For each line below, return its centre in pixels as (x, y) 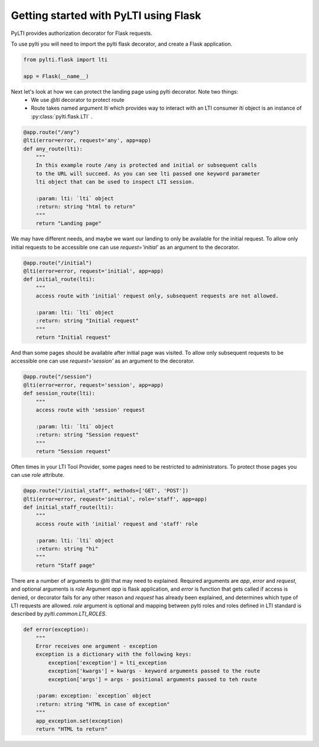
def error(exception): (56, 630)
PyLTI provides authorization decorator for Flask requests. (82, 33)
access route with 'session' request (90, 410)
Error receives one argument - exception (97, 646)
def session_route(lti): (59, 393)
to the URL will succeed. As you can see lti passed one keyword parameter (148, 174)
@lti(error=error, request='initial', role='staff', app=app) (115, 499)
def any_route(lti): (53, 149)
